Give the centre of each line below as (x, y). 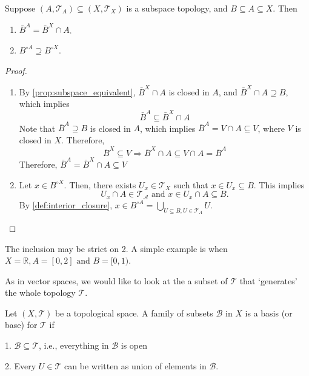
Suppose (20, 8)
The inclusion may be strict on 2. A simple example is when (116, 248)
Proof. (16, 70)
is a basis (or (269, 313)
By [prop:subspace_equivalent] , (77, 91)
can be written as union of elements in (135, 365)
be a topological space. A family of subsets (134, 313)
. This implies (279, 184)
